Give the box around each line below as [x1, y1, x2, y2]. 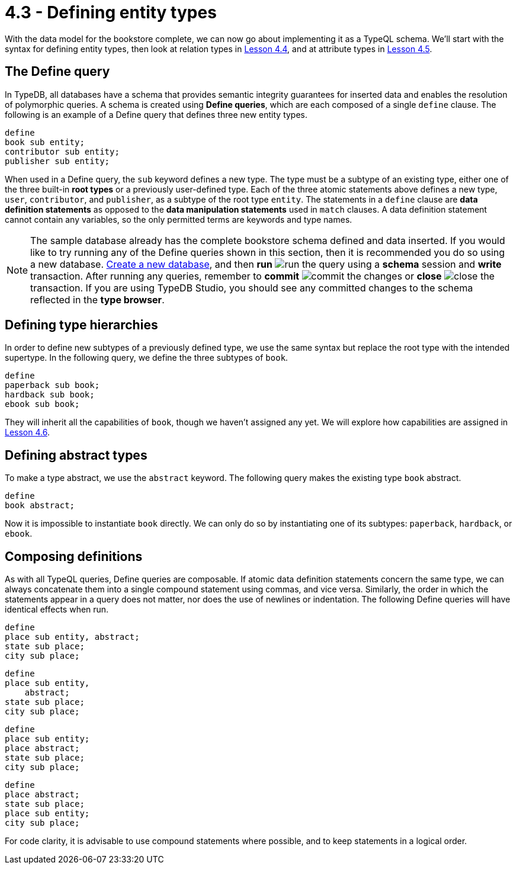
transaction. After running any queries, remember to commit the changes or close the [30, 270, 495, 282]
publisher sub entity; [5, 156, 110, 166]
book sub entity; [5, 137, 85, 147]
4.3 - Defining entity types [5, 2, 217, 23]
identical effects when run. [5, 604, 109, 615]
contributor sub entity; [5, 146, 120, 156]
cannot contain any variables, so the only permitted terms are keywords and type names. [5, 214, 352, 225]
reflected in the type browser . [30, 293, 165, 306]
